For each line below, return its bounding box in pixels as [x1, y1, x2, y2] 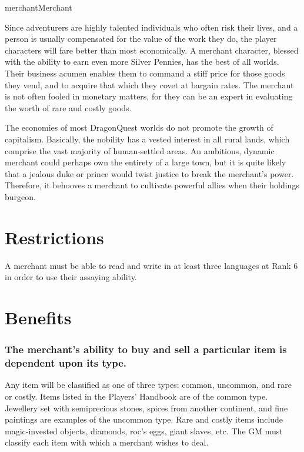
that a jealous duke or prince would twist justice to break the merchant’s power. [5, 167, 294, 180]
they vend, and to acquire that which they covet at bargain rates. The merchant [5, 78, 294, 91]
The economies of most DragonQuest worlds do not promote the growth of [5, 121, 273, 134]
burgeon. [5, 190, 36, 202]
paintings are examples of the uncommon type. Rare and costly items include [5, 413, 283, 426]
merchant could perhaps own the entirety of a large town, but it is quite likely [5, 156, 286, 168]
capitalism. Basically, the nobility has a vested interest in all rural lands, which [5, 132, 290, 145]
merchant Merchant [5, 1, 72, 13]
